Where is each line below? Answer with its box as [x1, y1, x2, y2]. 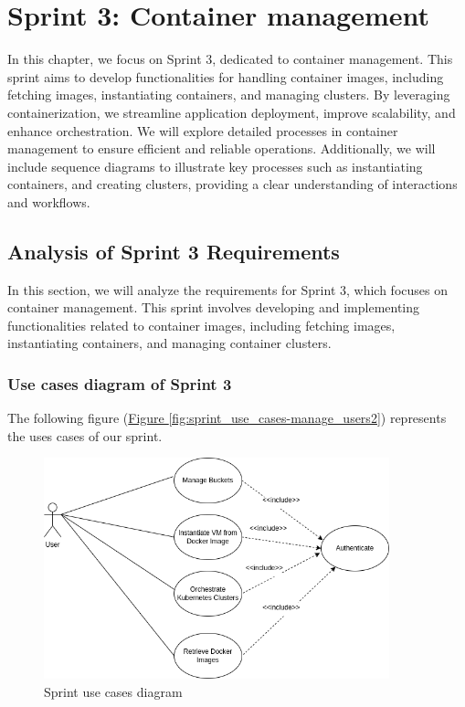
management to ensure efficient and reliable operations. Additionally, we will [7, 139, 436, 158]
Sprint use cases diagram [44, 681, 183, 701]
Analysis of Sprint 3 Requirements [7, 237, 340, 265]
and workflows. [7, 192, 90, 211]
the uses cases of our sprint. [7, 426, 163, 445]
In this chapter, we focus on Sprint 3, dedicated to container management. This [7, 49, 453, 69]
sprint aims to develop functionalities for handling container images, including [7, 67, 444, 86]
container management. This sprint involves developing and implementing [7, 298, 420, 317]
